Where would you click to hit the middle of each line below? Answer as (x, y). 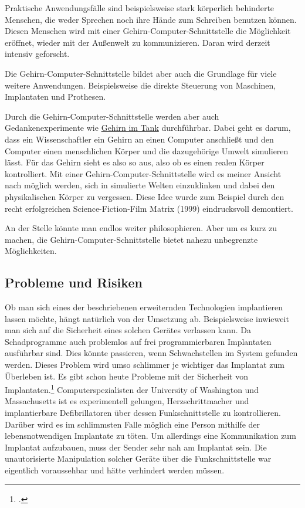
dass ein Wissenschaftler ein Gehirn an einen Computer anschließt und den (139, 139)
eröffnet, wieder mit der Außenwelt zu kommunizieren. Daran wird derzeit (138, 42)
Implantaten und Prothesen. (55, 96)
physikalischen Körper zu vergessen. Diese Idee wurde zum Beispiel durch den (145, 196)
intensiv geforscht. (37, 54)
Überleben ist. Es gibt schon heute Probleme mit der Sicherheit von (126, 376)
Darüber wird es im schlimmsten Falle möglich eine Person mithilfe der (133, 424)
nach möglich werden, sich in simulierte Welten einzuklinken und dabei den (140, 185)
